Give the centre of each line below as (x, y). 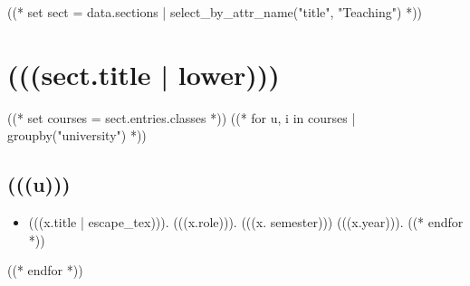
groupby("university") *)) (77, 135)
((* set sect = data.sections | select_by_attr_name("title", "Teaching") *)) (215, 12)
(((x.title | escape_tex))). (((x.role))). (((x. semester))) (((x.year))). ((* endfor (246, 222)
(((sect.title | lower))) (144, 74)
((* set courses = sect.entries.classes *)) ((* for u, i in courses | (182, 117)
